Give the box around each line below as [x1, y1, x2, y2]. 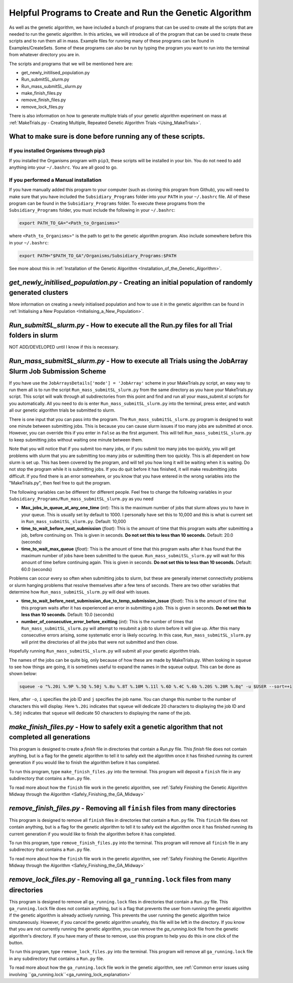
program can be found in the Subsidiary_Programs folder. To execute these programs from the [9, 200, 205, 206]
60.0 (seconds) [21, 566, 52, 572]
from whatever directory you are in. [9, 52, 80, 58]
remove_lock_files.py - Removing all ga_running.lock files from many [9, 875, 231, 883]
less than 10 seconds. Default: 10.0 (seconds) [21, 612, 114, 618]
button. [9, 940, 24, 946]
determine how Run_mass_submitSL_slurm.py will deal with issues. [9, 589, 150, 595]
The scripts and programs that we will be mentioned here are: [9, 61, 133, 66]
